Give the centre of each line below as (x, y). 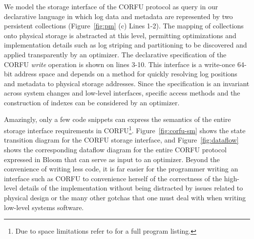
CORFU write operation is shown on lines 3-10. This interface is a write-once (120, 64)
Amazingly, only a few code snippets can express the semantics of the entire (117, 119)
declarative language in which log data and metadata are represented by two (118, 16)
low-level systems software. (44, 207)
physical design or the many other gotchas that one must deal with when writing (125, 197)
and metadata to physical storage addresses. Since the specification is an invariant (127, 83)
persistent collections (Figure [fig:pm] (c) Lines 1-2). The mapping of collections (124, 26)
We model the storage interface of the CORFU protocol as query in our (111, 6)
